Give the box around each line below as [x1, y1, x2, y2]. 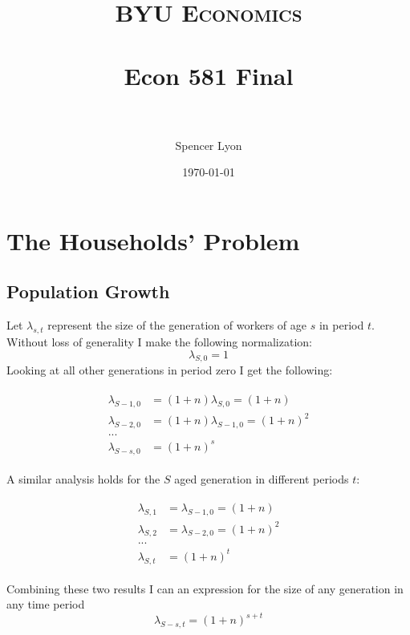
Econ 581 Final [124, 59, 294, 91]
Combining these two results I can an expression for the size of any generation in [6, 580, 404, 597]
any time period [6, 596, 85, 613]
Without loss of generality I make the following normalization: [6, 334, 312, 350]
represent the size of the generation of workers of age [47, 317, 307, 334]
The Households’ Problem [6, 224, 300, 257]
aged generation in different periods [174, 470, 349, 487]
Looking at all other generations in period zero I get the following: [6, 362, 333, 378]
